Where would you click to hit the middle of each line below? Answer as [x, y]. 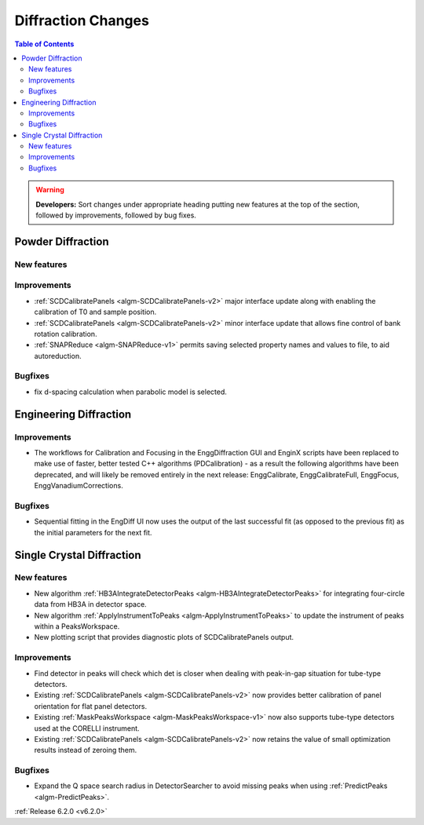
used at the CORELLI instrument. [87, 728]
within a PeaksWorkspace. [77, 626]
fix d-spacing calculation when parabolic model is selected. [131, 392]
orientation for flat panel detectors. [91, 706]
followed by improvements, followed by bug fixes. [116, 215]
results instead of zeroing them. [86, 750]
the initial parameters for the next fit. [93, 532]
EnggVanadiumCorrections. [79, 486]
